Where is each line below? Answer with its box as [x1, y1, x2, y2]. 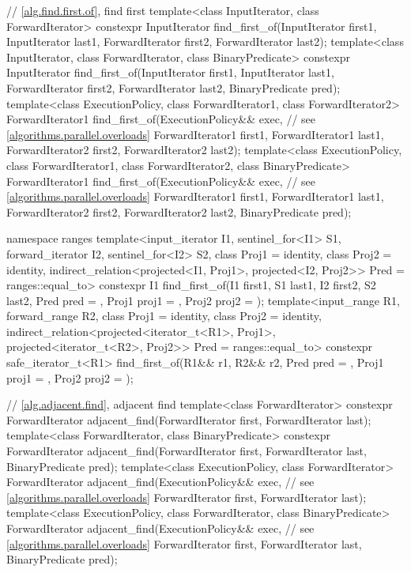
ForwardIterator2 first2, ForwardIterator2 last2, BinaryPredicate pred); [6, 203, 352, 220]
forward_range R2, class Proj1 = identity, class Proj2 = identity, [6, 307, 322, 324]
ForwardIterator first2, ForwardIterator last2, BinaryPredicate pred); [6, 79, 341, 96]
